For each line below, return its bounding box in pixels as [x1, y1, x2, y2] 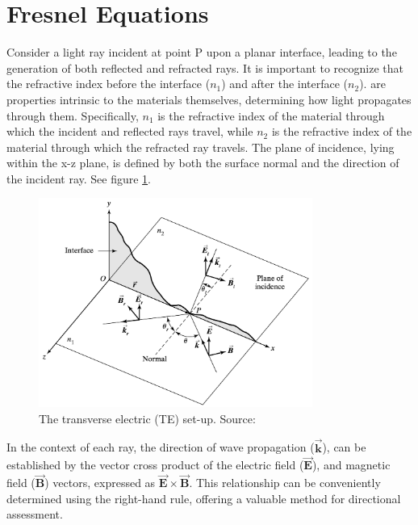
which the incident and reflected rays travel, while [6, 123, 253, 140]
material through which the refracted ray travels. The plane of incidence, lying [6, 138, 395, 155]
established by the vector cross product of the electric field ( [6, 456, 304, 473]
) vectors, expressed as [44, 474, 156, 491]
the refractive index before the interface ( [6, 75, 211, 92]
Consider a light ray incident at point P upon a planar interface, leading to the [6, 44, 397, 61]
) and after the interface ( [221, 75, 349, 92]
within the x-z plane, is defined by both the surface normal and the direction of [6, 154, 399, 171]
